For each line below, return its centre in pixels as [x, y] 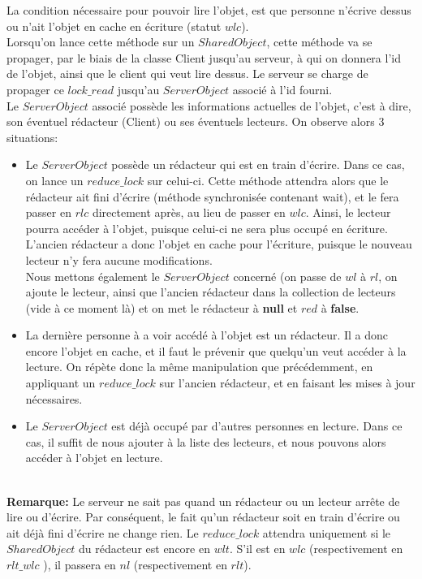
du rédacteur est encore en [144, 549]
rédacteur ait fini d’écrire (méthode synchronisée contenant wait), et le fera [212, 196]
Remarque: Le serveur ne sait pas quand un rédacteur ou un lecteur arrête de [203, 501]
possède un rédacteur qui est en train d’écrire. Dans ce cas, [258, 164]
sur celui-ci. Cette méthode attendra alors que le [268, 180]
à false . [340, 307]
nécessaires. [54, 398]
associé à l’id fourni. [282, 89]
